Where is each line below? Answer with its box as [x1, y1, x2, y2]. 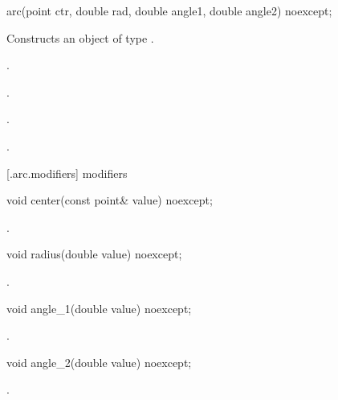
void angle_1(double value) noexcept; [6, 299, 192, 316]
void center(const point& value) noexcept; [6, 192, 213, 208]
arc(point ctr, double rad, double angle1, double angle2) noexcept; [6, 2, 332, 19]
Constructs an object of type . [6, 29, 154, 46]
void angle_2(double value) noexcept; [6, 353, 192, 370]
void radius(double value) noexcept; [6, 245, 182, 262]
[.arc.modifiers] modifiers [6, 164, 128, 181]
